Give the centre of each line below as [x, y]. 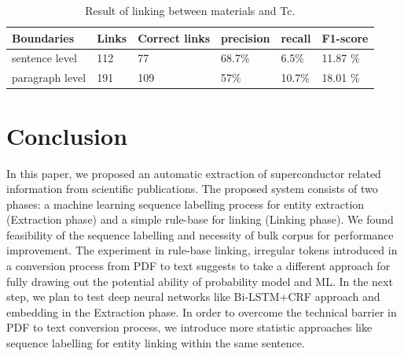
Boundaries [43, 37]
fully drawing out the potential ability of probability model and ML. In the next [200, 281]
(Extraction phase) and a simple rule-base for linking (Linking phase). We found [200, 219]
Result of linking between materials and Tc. [190, 10]
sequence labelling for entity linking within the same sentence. [156, 343]
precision [246, 37]
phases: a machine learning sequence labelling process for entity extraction [185, 204]
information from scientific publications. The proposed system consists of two [192, 189]
